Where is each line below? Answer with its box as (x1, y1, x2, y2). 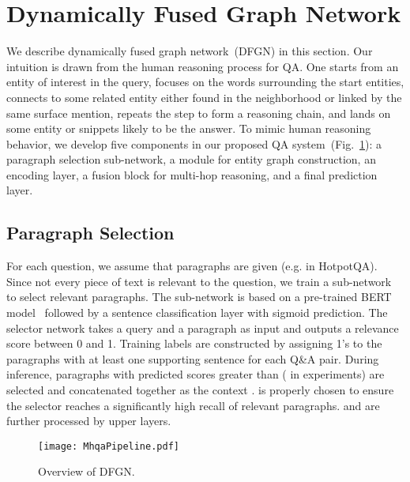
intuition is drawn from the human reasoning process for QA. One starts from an (6, 58, 399, 74)
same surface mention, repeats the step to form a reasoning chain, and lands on (6, 104, 391, 121)
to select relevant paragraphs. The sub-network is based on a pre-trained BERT (6, 288, 392, 305)
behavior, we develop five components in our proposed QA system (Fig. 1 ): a (6, 135, 382, 152)
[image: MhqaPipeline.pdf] (38, 440, 179, 452)
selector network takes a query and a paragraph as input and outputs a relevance (6, 319, 399, 336)
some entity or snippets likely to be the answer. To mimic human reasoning (6, 120, 371, 137)
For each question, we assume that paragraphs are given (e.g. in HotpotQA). (6, 258, 378, 274)
